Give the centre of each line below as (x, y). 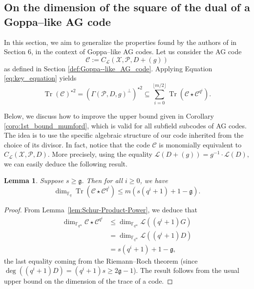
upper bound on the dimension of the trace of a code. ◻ (88, 281)
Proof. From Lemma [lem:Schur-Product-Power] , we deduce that (101, 210)
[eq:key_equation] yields (40, 78)
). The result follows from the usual (186, 270)
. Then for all (102, 180)
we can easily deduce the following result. (66, 164)
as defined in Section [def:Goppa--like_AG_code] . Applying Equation (108, 68)
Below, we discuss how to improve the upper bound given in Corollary (109, 116)
